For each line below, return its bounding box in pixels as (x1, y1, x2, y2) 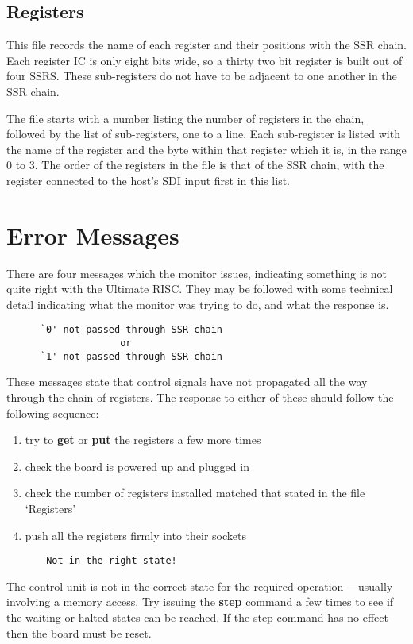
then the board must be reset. (6, 624, 152, 641)
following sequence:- (6, 404, 103, 421)
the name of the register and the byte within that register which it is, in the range (6, 141, 407, 157)
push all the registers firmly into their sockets (25, 526, 246, 543)
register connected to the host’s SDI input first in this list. (6, 172, 290, 188)
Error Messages (6, 218, 179, 251)
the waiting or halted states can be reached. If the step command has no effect (6, 609, 388, 626)
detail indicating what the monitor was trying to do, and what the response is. (6, 295, 389, 312)
